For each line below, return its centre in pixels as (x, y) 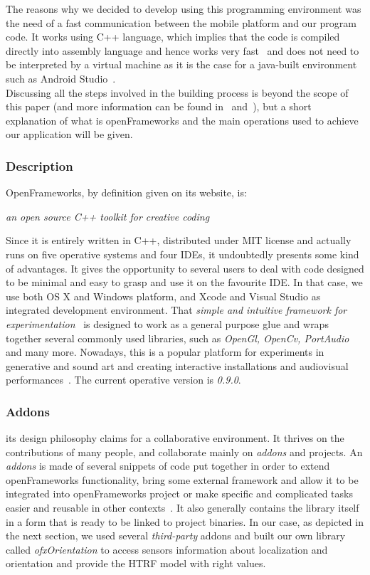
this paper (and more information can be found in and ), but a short (159, 106)
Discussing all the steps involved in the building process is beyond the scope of (177, 92)
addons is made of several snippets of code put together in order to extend (168, 466)
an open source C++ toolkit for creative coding (108, 216)
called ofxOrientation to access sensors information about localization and (167, 549)
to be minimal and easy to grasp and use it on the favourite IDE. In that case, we (184, 282)
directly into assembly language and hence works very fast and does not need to (183, 50)
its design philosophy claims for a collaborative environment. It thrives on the (175, 438)
